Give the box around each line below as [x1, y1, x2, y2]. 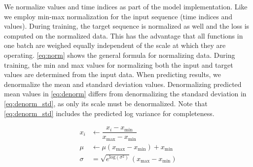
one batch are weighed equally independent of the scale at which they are [4, 40, 226, 50]
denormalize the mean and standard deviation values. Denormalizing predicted [4, 79, 242, 89]
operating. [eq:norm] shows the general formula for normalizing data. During [4, 49, 235, 60]
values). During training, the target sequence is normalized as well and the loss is [4, 21, 250, 31]
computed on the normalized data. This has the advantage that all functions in [4, 30, 243, 41]
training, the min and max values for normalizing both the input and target [4, 59, 233, 70]
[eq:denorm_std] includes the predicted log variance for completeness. [4, 108, 215, 118]
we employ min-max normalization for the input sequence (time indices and [4, 11, 232, 21]
